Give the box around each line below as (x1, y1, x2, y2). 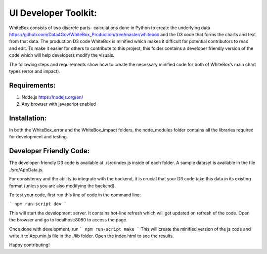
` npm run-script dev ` (9, 201, 67, 207)
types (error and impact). (9, 68, 60, 74)
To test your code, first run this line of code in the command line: (9, 192, 141, 198)
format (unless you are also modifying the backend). (9, 183, 116, 189)
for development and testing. (9, 134, 68, 140)
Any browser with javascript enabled (21, 101, 96, 107)
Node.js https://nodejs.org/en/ (21, 94, 84, 100)
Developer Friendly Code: (9, 147, 90, 155)
